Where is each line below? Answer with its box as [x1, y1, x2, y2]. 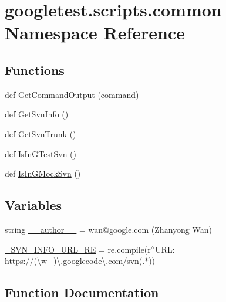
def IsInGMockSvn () [5, 167, 81, 179]
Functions [5, 60, 65, 79]
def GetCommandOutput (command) [5, 88, 139, 100]
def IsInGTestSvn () [5, 147, 76, 160]
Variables [5, 196, 62, 214]
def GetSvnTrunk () [5, 127, 76, 140]
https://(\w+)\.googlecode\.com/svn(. [5, 255, 145, 267]
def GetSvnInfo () [5, 108, 69, 120]
